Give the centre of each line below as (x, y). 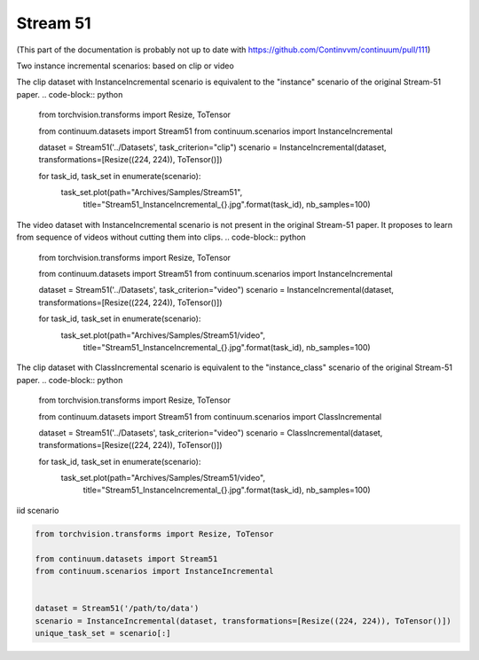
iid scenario (38, 510)
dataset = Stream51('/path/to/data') (117, 609)
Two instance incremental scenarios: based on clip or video (125, 66)
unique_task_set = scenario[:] (103, 633)
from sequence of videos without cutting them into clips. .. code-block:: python (161, 237)
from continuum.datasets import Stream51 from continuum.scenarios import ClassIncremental (210, 416)
